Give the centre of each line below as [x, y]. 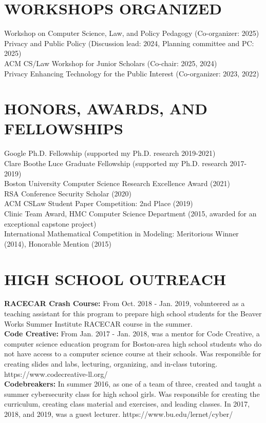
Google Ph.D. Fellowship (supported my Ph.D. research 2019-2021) [110, 153]
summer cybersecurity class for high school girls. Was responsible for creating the [132, 394]
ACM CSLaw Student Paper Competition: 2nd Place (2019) [99, 203]
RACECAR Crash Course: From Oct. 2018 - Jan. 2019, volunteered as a [125, 303]
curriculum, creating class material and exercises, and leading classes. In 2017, [127, 404]
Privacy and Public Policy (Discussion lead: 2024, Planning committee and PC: [129, 43]
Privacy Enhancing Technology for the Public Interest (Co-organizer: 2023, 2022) [132, 73]
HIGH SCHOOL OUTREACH [115, 279]
